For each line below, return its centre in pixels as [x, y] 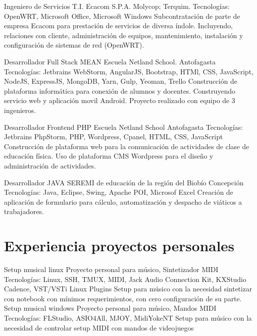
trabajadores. [24, 211]
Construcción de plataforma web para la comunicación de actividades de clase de [127, 146]
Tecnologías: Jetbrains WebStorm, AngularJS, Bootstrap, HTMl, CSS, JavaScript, [129, 71]
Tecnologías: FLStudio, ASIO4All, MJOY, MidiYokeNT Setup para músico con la [128, 317]
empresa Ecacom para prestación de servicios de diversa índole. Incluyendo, [118, 26]
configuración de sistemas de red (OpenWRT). [74, 45]
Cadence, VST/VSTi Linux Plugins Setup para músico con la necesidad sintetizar [128, 289]
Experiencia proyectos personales [119, 246]
